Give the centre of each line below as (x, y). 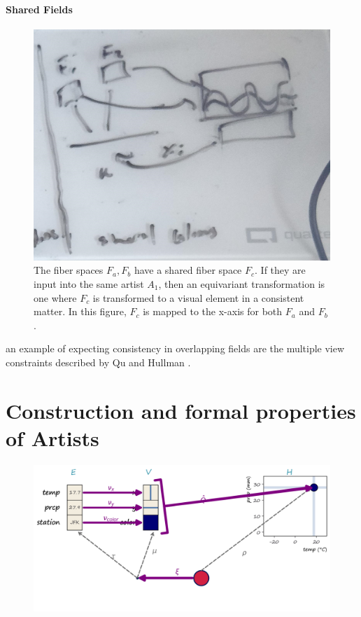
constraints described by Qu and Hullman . (98, 362)
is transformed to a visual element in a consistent (198, 297)
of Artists (52, 437)
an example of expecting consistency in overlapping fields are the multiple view (175, 348)
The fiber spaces (69, 270)
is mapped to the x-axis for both (213, 311)
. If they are (280, 270)
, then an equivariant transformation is (242, 283)
